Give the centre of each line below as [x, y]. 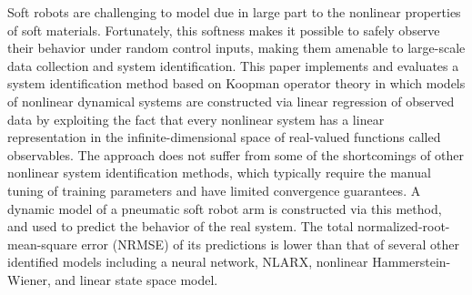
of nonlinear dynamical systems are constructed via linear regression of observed [231, 101]
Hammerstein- [412, 262]
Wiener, [29, 279]
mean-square [42, 244]
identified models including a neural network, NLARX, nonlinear [188, 262]
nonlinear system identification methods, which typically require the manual [219, 173]
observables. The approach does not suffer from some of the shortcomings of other [236, 154]
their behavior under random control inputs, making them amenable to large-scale [236, 48]
